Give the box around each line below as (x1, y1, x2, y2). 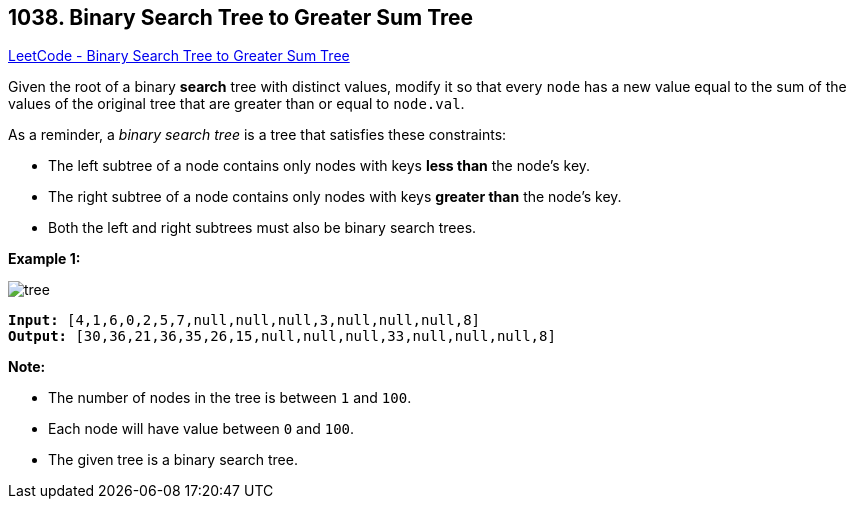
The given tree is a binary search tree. (48, 451, 298, 469)
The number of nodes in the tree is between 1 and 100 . (48, 389, 412, 407)
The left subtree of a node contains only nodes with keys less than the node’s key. (48, 157, 591, 175)
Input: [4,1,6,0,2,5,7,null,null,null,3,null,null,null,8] (8, 312, 481, 329)
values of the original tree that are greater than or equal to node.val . (8, 95, 465, 113)
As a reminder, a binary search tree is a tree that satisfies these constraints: (8, 126, 507, 144)
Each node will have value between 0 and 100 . (48, 420, 355, 438)
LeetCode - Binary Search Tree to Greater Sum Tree (8, 47, 350, 65)
